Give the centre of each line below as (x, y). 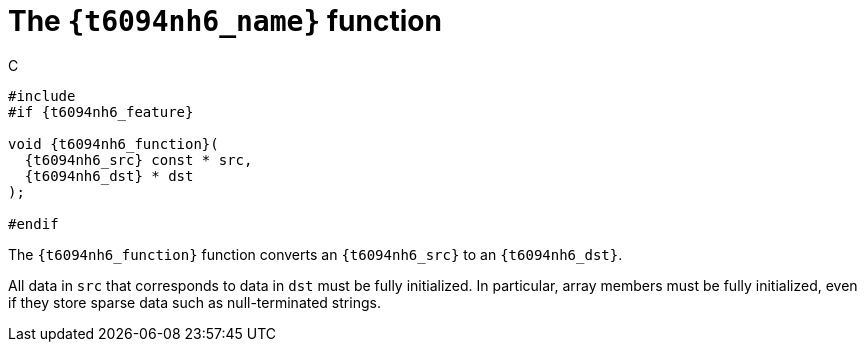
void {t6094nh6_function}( (113, 143)
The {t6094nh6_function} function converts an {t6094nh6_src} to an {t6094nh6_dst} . (315, 254)
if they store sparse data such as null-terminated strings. (194, 302)
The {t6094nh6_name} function (225, 21)
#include (42, 95)
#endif (33, 223)
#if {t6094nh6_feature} (101, 111)
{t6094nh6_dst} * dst (109, 175)
